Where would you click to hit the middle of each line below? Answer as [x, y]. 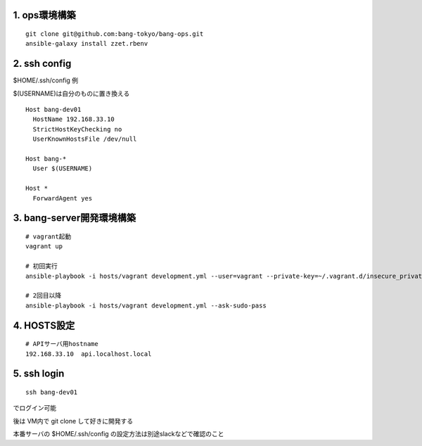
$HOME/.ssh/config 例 [46, 80]
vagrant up [44, 247]
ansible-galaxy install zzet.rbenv [87, 44]
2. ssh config [42, 64]
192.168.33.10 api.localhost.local [89, 354]
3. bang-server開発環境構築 [75, 218]
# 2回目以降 [44, 296]
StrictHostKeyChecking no [77, 129]
